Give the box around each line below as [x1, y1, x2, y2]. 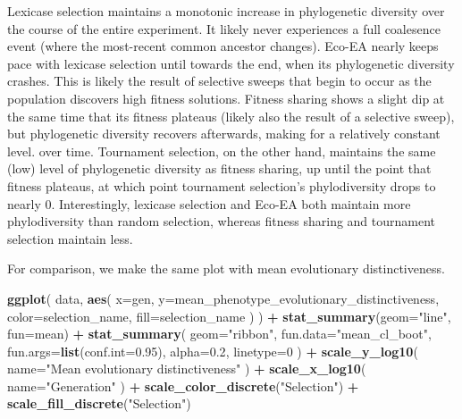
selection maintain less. [7, 229, 133, 247]
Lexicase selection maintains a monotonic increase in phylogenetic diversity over [7, 2, 445, 20]
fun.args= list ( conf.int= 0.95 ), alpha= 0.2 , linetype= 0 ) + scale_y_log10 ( [7, 341, 418, 360]
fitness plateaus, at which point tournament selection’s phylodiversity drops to [7, 176, 436, 195]
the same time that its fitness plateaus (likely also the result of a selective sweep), [7, 106, 455, 125]
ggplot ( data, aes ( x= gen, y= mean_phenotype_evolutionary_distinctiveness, [7, 289, 440, 307]
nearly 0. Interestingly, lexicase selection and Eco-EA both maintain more [7, 194, 411, 213]
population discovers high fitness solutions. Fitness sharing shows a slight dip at [7, 88, 445, 107]
